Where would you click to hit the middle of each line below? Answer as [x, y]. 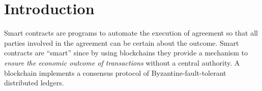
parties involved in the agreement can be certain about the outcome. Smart [122, 42]
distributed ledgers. [34, 83]
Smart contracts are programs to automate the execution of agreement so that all [131, 33]
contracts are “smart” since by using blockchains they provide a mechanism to [126, 53]
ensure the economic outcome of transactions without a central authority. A [122, 62]
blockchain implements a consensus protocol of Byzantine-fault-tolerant [115, 72]
